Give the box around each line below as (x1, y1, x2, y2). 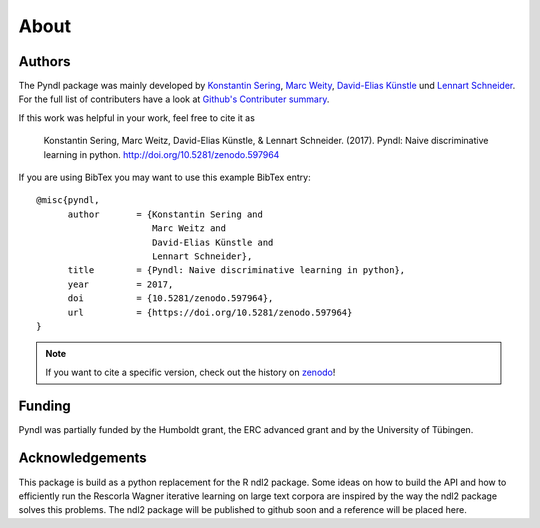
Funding (18, 397, 72, 414)
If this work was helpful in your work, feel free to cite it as (18, 111, 255, 124)
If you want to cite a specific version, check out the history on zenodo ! (45, 366, 336, 378)
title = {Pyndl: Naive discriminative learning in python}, (67, 265, 406, 276)
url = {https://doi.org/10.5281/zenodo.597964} (67, 306, 353, 318)
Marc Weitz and (151, 223, 227, 234)
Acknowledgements (18, 450, 147, 467)
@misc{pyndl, (36, 195, 100, 206)
